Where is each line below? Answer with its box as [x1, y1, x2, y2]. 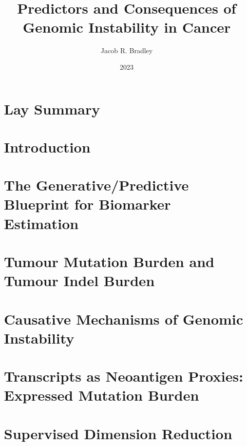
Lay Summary [4, 98, 100, 118]
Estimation [4, 213, 79, 233]
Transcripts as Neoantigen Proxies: [4, 366, 244, 386]
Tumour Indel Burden [4, 271, 155, 291]
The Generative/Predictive [4, 175, 189, 195]
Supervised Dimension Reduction [4, 423, 232, 443]
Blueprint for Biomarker [4, 194, 171, 214]
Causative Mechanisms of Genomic [4, 309, 244, 329]
